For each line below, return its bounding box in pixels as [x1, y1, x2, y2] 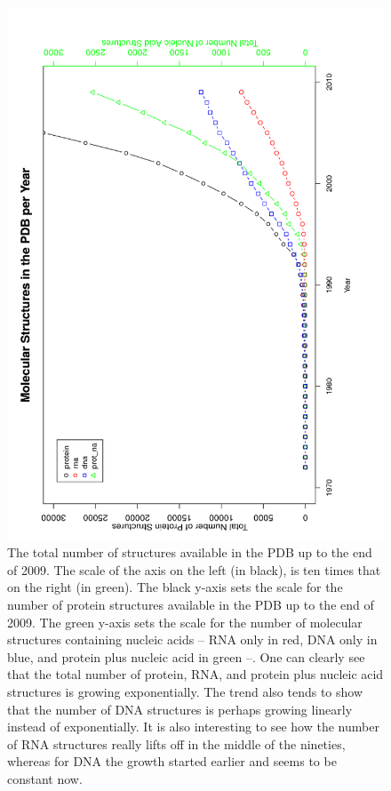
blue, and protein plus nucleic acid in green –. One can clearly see [7, 647, 365, 666]
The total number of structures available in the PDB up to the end [7, 543, 372, 562]
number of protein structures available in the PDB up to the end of [7, 595, 374, 614]
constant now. [7, 770, 83, 787]
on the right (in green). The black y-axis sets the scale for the [7, 578, 343, 596]
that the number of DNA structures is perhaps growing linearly [7, 699, 353, 718]
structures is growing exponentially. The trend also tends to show [7, 683, 363, 701]
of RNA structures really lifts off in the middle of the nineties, [7, 734, 346, 753]
